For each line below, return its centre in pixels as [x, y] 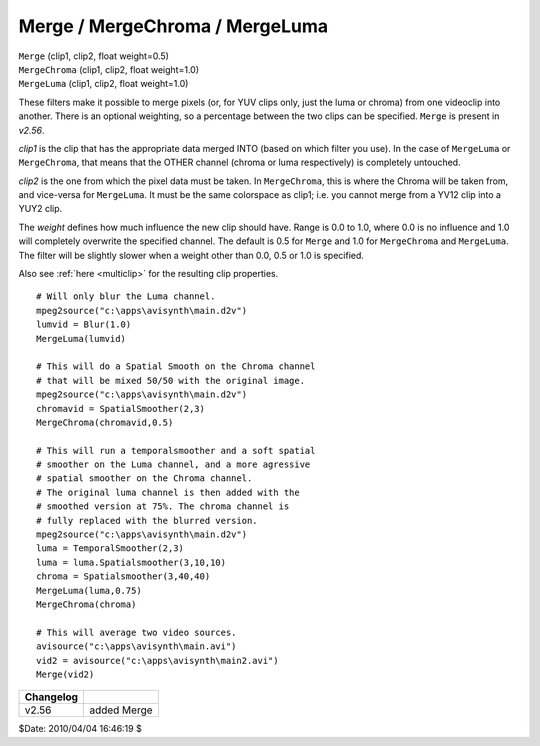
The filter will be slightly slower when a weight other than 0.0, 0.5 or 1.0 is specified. [191, 255]
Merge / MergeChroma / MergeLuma [173, 26]
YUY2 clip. [40, 209]
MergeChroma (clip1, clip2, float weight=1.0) [109, 69]
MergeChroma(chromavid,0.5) [105, 422]
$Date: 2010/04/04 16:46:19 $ [80, 729]
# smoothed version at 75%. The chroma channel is [163, 506]
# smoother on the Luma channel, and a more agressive [173, 464]
